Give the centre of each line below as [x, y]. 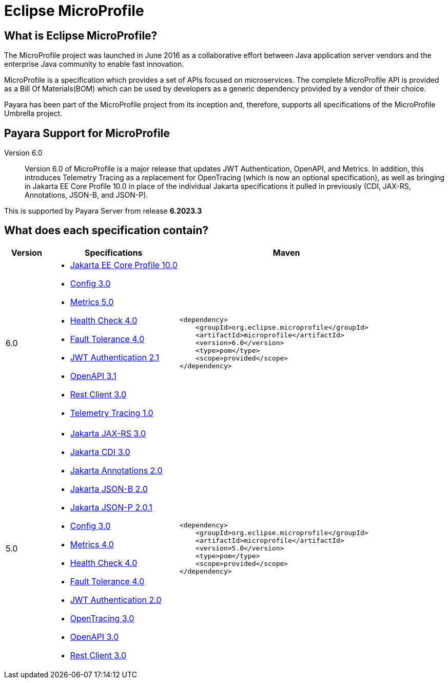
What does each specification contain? [106, 231]
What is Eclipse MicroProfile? [81, 35]
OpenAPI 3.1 [93, 376]
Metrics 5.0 [92, 302]
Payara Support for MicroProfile [87, 133]
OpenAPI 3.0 [94, 637]
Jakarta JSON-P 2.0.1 [111, 507]
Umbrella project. [33, 113]
